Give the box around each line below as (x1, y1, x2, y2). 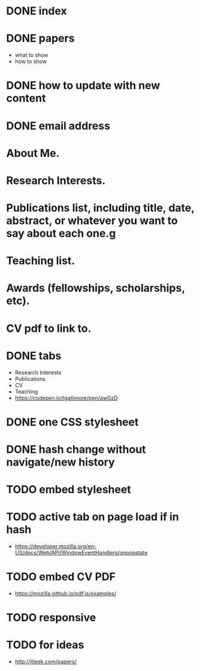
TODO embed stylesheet (6, 483, 132, 497)
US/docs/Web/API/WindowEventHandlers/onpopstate (14, 549, 148, 557)
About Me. (6, 146, 60, 160)
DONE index (6, 4, 67, 18)
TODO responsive (6, 611, 96, 624)
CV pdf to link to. (6, 322, 92, 335)
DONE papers (6, 32, 75, 46)
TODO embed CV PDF (6, 570, 116, 584)
